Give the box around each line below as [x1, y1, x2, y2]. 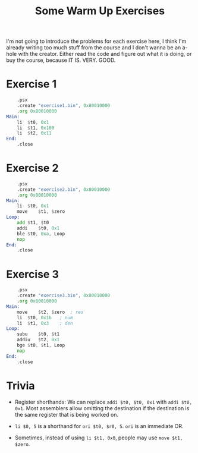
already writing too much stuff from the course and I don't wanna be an [6, 44, 181, 51]
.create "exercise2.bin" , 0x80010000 [17, 186, 111, 193]
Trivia [6, 379, 35, 392]
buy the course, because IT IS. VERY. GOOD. [6, 56, 116, 64]
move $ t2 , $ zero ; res [17, 309, 84, 315]
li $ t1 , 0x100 [17, 125, 55, 131]
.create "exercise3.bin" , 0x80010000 [17, 292, 111, 298]
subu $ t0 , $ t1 [17, 331, 60, 337]
